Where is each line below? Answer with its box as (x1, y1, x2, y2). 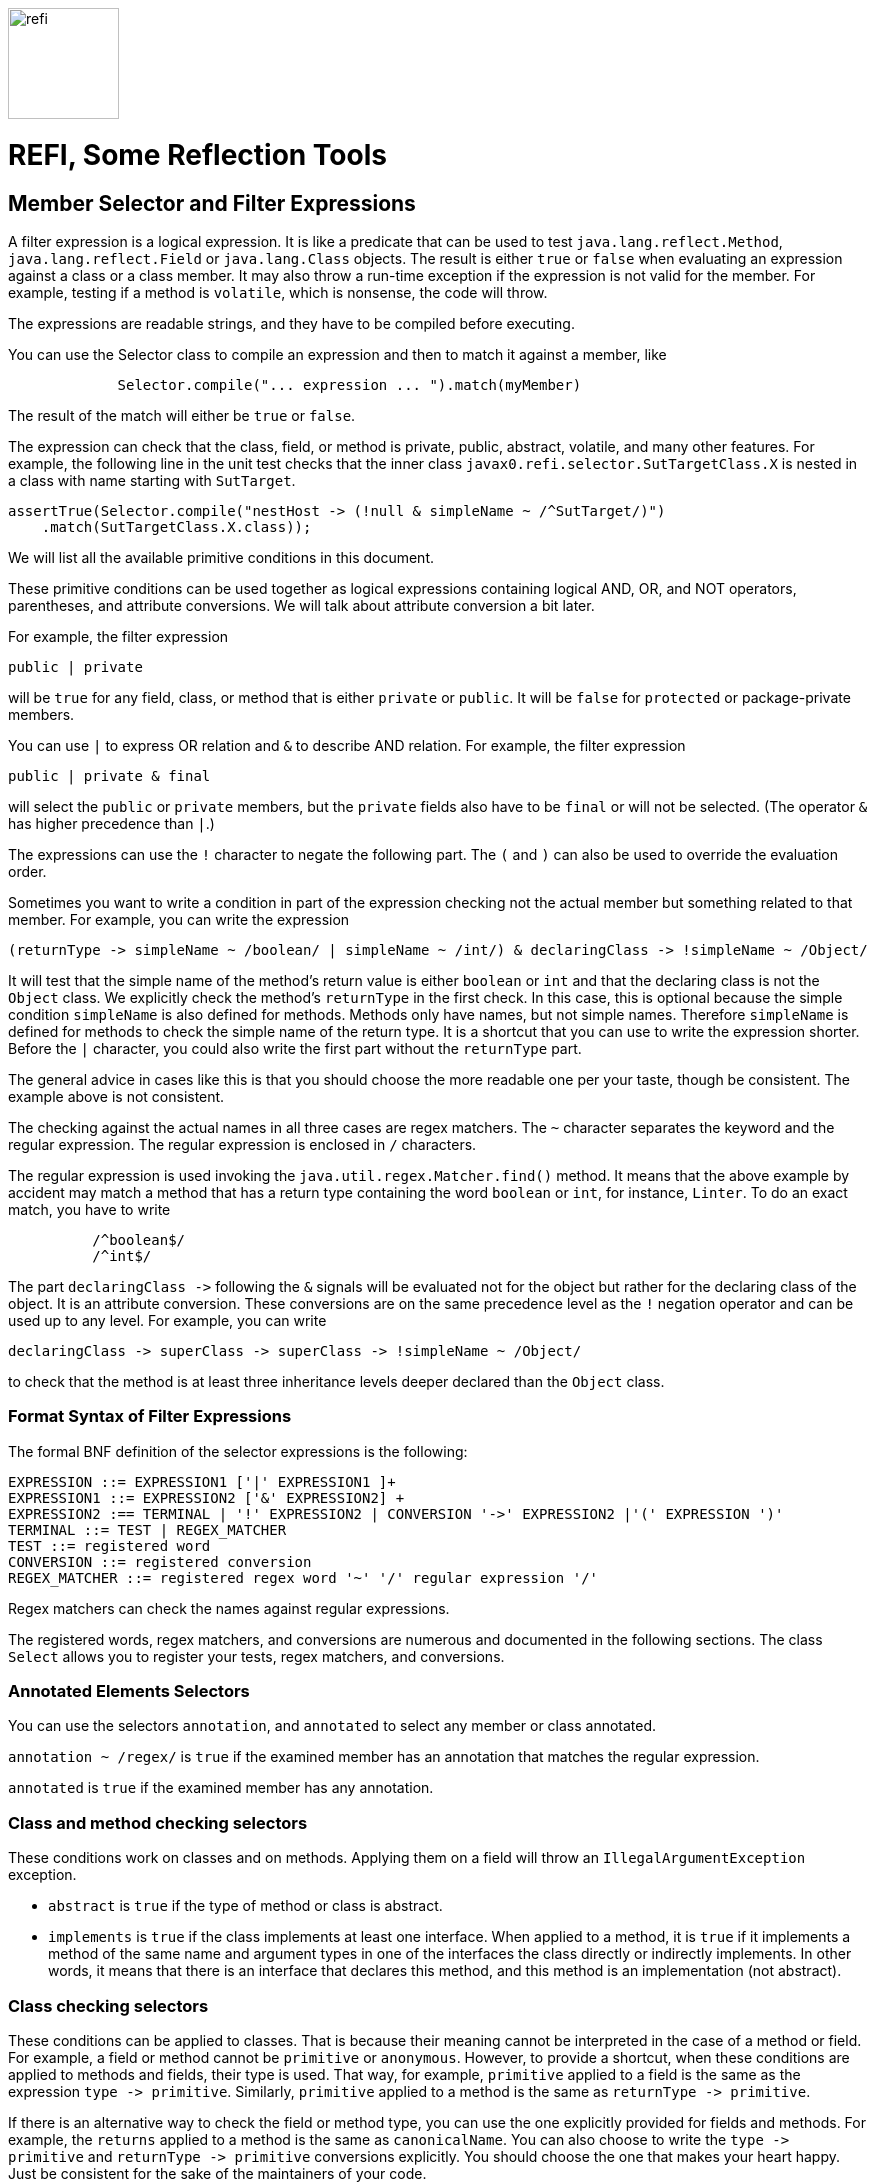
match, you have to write (8, 1200, 171, 1218)
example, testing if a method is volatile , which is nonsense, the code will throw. (8, 283, 548, 301)
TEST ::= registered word (8, 1537, 211, 1554)
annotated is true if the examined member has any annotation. (8, 1779, 434, 1797)
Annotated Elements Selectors (8, 1681, 250, 1702)
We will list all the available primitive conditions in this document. (8, 548, 435, 566)
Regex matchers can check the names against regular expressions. (8, 1599, 450, 1617)
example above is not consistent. (8, 1087, 225, 1105)
